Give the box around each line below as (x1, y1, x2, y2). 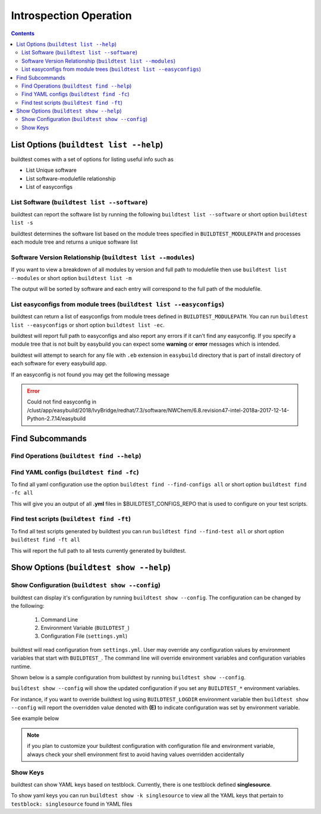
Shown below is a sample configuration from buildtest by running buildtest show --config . (11, 673, 246, 681)
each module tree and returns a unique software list (11, 238, 138, 246)
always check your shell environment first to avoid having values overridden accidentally (27, 751, 245, 758)
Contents (11, 30, 35, 37)
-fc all (11, 489, 34, 496)
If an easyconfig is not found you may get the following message (11, 371, 169, 378)
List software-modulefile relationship (26, 175, 116, 182)
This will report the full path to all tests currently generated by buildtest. (11, 547, 187, 554)
